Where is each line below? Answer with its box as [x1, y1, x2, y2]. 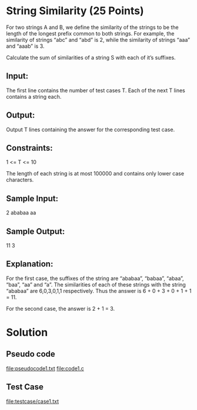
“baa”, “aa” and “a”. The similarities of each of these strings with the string [6, 281, 186, 288]
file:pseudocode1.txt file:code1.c [6, 365, 84, 372]
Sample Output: [6, 226, 65, 236]
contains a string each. [6, 93, 62, 100]
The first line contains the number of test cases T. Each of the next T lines [6, 87, 185, 94]
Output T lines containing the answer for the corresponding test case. [6, 126, 175, 133]
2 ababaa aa [6, 209, 36, 216]
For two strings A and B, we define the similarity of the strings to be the [6, 24, 179, 31]
